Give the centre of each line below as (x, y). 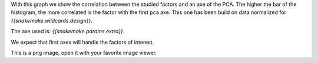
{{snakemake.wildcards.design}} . (52, 20)
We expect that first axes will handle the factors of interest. (82, 42)
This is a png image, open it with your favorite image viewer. (84, 52)
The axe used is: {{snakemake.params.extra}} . (68, 32)
